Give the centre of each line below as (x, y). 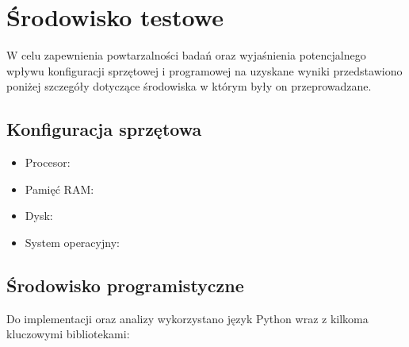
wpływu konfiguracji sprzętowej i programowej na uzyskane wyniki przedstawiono (204, 70)
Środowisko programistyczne (125, 285)
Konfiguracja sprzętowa (104, 129)
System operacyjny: (72, 242)
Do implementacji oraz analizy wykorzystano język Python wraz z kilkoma (187, 318)
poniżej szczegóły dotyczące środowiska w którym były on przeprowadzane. (189, 86)
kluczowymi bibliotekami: (68, 334)
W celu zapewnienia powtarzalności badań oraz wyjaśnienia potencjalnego (186, 55)
